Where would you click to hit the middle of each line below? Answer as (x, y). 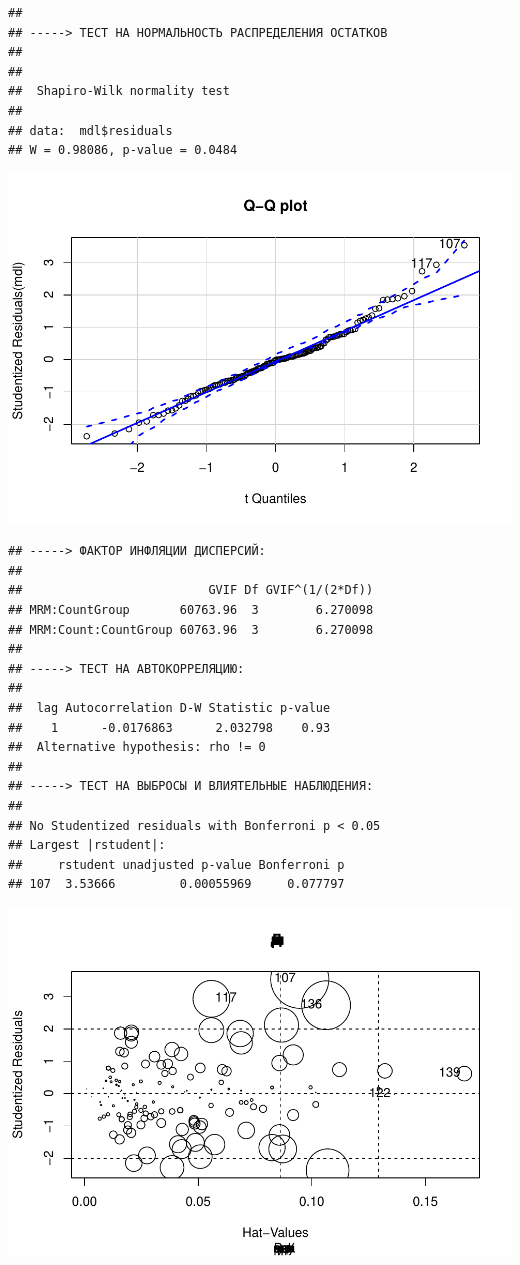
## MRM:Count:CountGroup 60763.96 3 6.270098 (191, 629)
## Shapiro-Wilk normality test (119, 91)
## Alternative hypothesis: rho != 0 (137, 747)
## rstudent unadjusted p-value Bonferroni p (176, 864)
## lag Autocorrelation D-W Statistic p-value (169, 708)
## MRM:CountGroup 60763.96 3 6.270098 (191, 610)
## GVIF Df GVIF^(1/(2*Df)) (191, 590)
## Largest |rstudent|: (87, 845)
